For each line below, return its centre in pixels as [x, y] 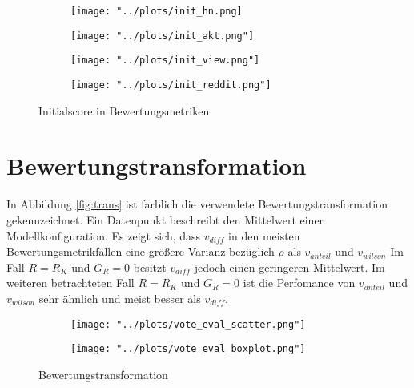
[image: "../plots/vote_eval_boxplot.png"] [188, 349]
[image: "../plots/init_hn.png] [157, 11]
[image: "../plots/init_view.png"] [165, 61]
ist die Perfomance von [299, 283]
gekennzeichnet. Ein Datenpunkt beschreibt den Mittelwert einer [165, 219]
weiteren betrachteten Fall [70, 283]
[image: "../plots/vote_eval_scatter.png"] [188, 324]
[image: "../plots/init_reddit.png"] [171, 85]
